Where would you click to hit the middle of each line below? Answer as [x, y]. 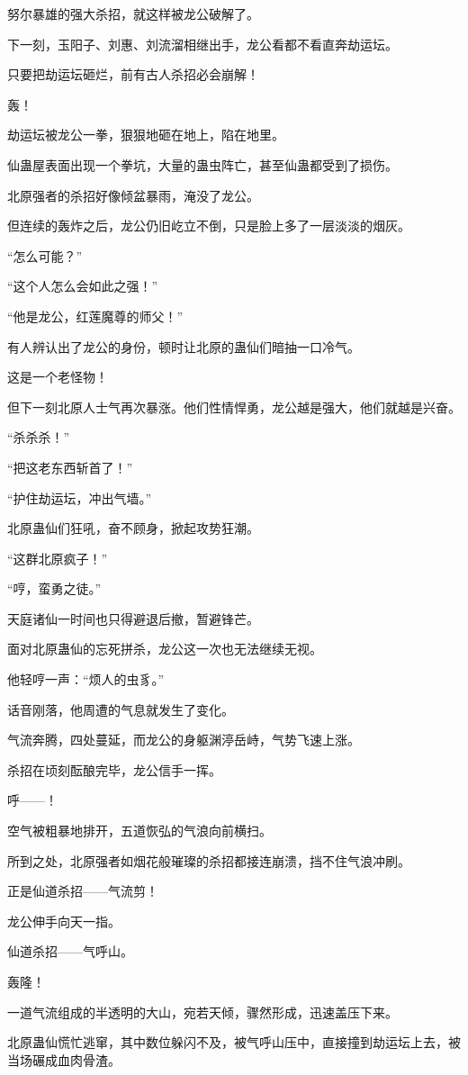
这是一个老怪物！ [58, 377]
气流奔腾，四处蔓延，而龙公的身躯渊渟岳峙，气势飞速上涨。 [184, 740]
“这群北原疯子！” [58, 558]
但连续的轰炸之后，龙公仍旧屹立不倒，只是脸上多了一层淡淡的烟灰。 [209, 226]
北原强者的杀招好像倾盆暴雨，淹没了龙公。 [133, 195]
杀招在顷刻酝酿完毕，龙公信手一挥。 [114, 769]
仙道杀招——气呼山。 [70, 951]
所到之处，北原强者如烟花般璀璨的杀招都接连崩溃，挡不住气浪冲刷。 [209, 860]
